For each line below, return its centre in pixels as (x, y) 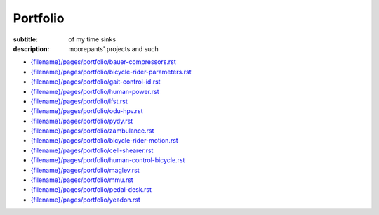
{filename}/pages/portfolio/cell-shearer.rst (92, 150)
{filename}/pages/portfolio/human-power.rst (95, 91)
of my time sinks (92, 39)
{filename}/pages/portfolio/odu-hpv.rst (87, 111)
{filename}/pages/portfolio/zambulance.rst (92, 131)
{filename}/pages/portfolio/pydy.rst (82, 121)
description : (31, 48)
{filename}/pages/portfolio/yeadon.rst (85, 200)
